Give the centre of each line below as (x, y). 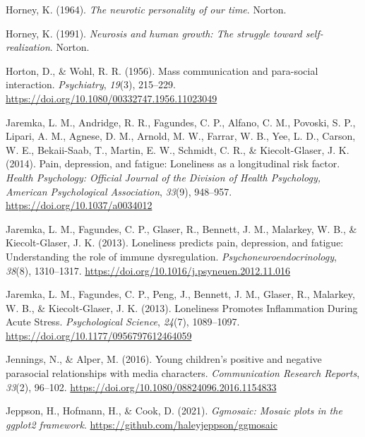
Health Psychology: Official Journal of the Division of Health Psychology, (163, 177)
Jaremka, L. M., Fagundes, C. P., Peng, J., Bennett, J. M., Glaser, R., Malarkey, (180, 294)
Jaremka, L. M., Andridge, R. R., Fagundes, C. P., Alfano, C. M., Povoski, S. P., (181, 122)
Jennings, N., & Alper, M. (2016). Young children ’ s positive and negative (164, 359)
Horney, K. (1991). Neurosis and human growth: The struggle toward (154, 33)
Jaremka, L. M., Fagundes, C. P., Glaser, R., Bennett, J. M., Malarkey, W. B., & (181, 228)
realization (28, 47)
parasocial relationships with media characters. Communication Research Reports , (183, 373)
